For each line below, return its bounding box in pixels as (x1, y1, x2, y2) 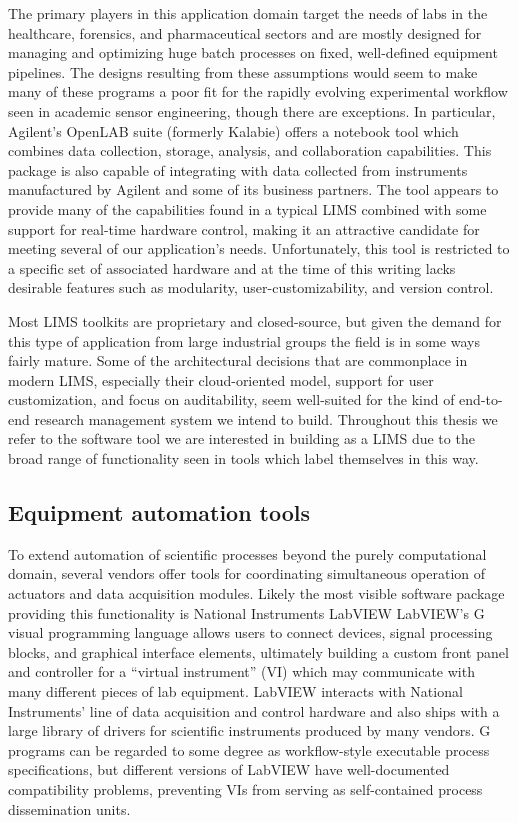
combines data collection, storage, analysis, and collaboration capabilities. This (8, 140, 492, 161)
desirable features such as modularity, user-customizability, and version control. (8, 277, 494, 298)
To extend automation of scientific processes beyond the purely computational (8, 543, 487, 564)
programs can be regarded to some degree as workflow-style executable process (8, 739, 490, 760)
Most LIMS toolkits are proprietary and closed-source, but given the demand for (8, 310, 502, 331)
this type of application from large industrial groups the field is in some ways (8, 330, 480, 351)
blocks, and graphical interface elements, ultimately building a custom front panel (8, 641, 509, 662)
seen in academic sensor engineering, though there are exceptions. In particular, (8, 100, 496, 121)
